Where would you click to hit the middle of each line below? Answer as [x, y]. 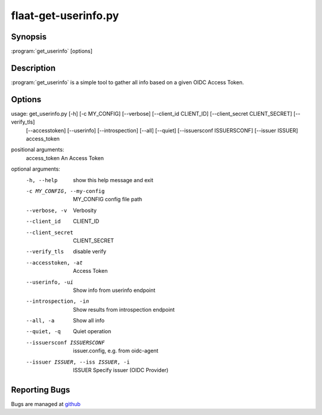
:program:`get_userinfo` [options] [52, 51]
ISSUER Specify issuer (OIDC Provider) [121, 370]
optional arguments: [36, 169]
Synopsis [29, 37]
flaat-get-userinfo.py [65, 16]
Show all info [89, 321]
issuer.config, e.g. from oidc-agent [116, 351]
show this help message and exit [113, 180]
